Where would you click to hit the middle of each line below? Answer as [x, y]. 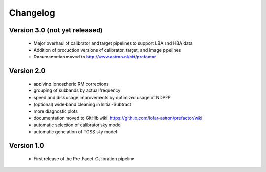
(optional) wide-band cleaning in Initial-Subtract [83, 104]
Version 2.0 [27, 71]
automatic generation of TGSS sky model [76, 132]
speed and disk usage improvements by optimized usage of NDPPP [102, 97]
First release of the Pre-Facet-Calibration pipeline [84, 158]
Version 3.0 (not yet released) [56, 30]
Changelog [32, 13]
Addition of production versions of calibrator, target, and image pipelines [107, 50]
